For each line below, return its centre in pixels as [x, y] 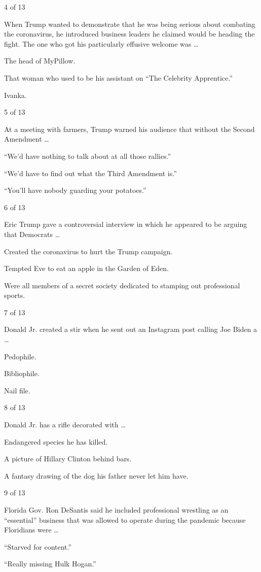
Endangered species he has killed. [56, 441]
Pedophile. [20, 356]
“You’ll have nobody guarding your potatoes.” [75, 190]
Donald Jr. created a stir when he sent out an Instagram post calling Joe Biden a [130, 329]
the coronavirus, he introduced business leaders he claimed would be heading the [129, 34]
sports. [15, 295]
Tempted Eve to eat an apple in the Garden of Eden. [86, 268]
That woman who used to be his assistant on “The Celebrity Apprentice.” [118, 77]
